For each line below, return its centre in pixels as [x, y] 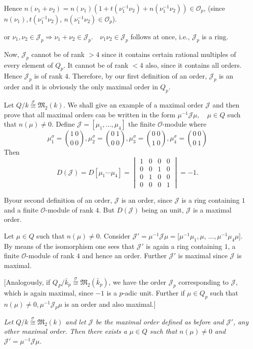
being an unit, [163, 209]
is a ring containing [211, 200]
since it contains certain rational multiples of [169, 54]
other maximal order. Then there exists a [65, 331]
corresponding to [203, 282]
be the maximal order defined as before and [160, 321]
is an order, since [147, 200]
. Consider [115, 236]
